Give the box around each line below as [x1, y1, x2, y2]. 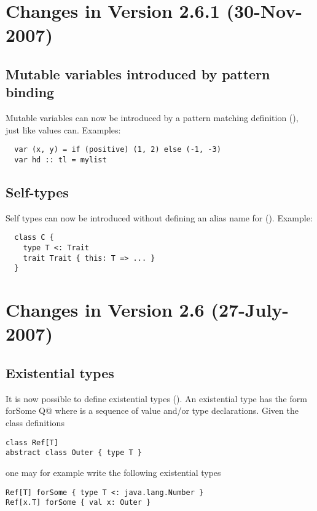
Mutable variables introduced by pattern [6, 64, 270, 83]
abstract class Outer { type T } [6, 448, 142, 458]
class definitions [6, 416, 65, 429]
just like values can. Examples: [6, 123, 121, 136]
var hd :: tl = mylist [14, 156, 107, 164]
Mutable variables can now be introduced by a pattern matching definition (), [6, 111, 299, 124]
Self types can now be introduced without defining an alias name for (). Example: [6, 211, 313, 224]
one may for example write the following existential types [6, 465, 221, 478]
